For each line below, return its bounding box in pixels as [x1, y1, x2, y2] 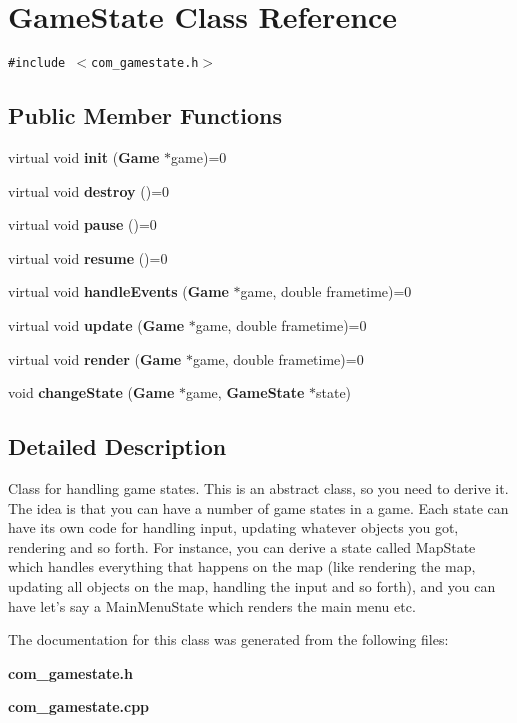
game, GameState [185, 382, 305, 403]
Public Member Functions [8, 100, 282, 131]
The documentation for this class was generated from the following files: [8, 629, 449, 650]
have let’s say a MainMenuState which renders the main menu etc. [8, 595, 416, 616]
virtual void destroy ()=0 [8, 180, 170, 201]
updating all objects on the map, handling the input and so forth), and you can [8, 575, 496, 596]
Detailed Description [8, 431, 227, 462]
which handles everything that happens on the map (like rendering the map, [8, 556, 476, 577]
